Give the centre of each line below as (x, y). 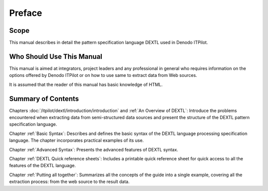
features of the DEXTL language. (43, 166)
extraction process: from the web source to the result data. (69, 182)
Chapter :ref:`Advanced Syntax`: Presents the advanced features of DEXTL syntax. (94, 149)
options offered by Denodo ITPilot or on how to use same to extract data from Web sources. (103, 75)
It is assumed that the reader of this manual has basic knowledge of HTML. (86, 84)
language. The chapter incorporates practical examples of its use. (76, 140)
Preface (26, 13)
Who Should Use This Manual (56, 56)
